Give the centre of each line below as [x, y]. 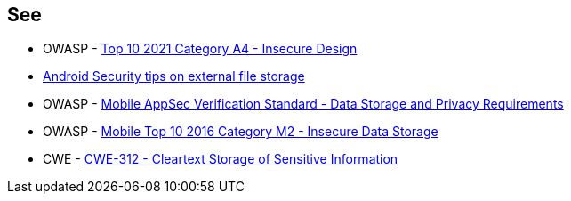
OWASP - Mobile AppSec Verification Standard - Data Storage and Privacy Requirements [303, 104]
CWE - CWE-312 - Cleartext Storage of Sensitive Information [221, 159]
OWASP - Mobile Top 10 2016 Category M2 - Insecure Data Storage [241, 132]
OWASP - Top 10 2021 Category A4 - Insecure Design [200, 49]
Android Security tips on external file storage [174, 76]
